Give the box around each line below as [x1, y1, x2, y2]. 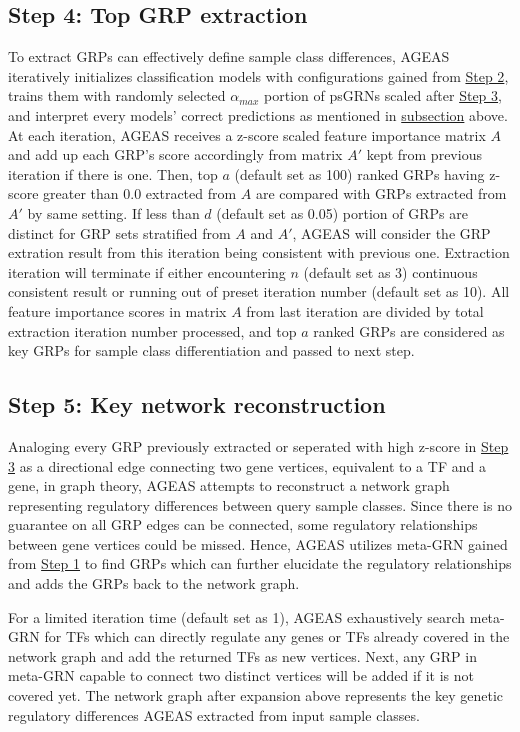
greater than [43, 183, 119, 204]
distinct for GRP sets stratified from [8, 222, 231, 243]
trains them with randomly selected [8, 85, 226, 106]
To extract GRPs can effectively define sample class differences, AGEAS [8, 46, 450, 67]
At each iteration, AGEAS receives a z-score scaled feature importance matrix [8, 124, 486, 145]
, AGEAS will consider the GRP [292, 222, 491, 243]
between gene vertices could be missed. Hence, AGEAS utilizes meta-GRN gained [8, 533, 508, 554]
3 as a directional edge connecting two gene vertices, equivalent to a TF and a [8, 455, 486, 476]
